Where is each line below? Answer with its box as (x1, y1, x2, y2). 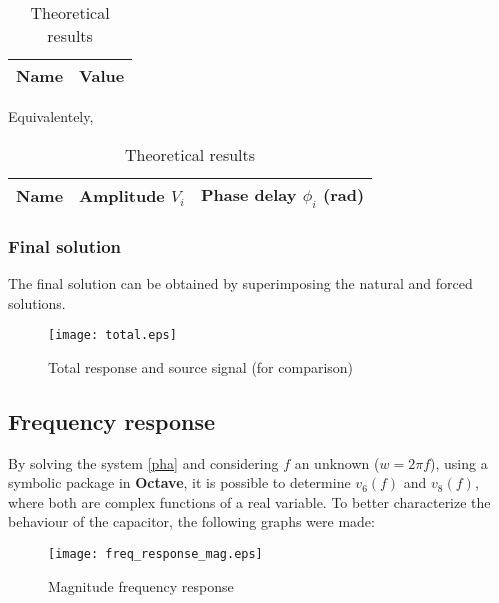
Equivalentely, (8, 106, 94, 126)
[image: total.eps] (48, 328, 177, 343)
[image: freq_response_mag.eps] (48, 547, 263, 562)
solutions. (8, 292, 66, 313)
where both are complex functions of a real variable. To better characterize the (8, 491, 491, 512)
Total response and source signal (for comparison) (48, 356, 354, 377)
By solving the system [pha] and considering (8, 452, 279, 473)
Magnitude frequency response (48, 575, 234, 596)
